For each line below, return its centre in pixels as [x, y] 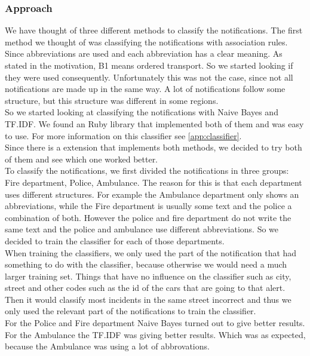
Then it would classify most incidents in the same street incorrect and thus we [148, 299]
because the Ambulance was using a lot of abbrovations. [107, 346]
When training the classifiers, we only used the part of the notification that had [151, 252]
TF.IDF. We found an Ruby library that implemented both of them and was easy [154, 123]
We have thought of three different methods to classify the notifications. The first [154, 30]
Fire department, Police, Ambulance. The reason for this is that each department [154, 182]
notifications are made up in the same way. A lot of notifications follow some [145, 89]
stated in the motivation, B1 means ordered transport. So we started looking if [149, 65]
